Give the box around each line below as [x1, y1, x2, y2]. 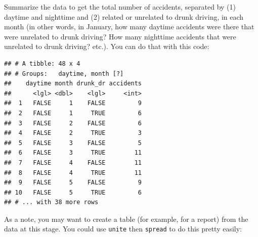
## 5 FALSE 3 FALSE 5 [4, 139, 142, 147]
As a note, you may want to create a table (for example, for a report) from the [4, 213, 248, 224]
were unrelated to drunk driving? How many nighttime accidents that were [4, 31, 236, 41]
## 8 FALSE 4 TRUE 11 [4, 169, 142, 176]
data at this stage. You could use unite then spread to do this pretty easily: [4, 223, 242, 234]
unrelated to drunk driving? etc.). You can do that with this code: [4, 41, 209, 52]
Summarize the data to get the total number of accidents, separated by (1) [4, 2, 236, 12]
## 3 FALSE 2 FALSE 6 [4, 119, 142, 127]
